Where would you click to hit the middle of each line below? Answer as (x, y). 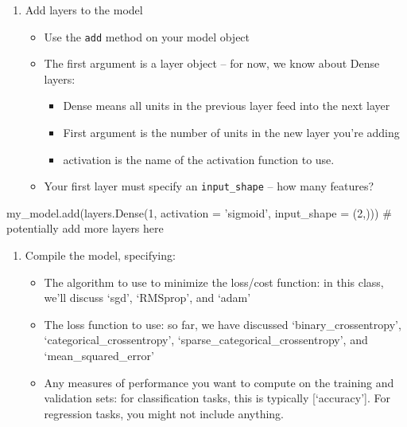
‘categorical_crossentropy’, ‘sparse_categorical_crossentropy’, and (206, 340)
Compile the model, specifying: (100, 255)
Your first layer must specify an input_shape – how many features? (209, 186)
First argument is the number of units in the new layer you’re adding (231, 133)
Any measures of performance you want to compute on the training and (219, 382)
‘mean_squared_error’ (99, 356)
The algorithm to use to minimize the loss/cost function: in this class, (214, 282)
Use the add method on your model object (147, 36)
